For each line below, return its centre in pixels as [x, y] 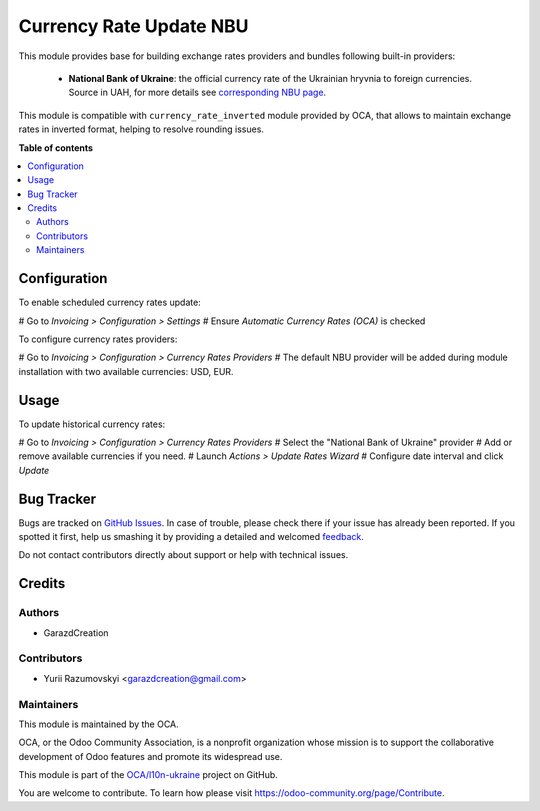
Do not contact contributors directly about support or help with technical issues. [183, 555]
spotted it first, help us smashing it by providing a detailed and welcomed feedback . [191, 537]
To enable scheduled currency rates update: [110, 302]
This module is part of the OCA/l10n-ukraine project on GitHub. [148, 775]
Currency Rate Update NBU [133, 26]
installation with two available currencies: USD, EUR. [126, 371]
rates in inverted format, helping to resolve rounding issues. [141, 129]
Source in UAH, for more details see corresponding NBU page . [197, 92]
